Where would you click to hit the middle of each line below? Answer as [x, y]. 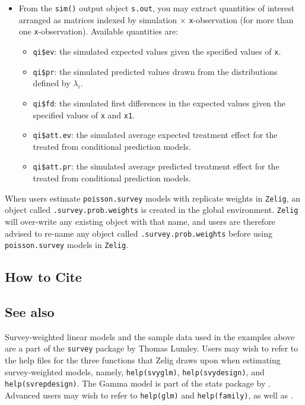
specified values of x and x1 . [84, 114]
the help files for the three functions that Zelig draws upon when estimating [143, 360]
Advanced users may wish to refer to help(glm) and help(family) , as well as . [149, 395]
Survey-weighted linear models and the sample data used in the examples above [150, 336]
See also [30, 312]
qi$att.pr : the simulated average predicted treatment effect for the [156, 166]
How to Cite [43, 277]
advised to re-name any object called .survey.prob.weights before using [139, 233]
